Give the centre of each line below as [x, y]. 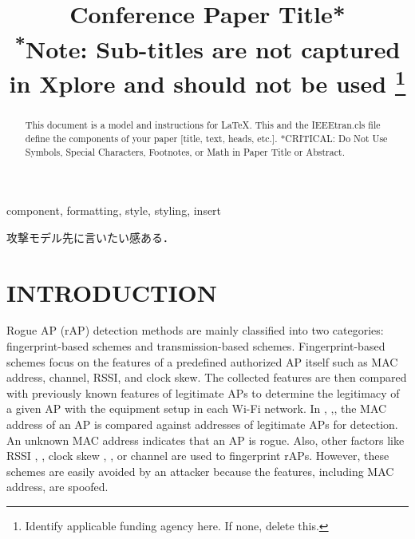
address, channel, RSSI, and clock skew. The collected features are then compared [207, 377]
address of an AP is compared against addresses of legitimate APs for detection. [202, 424]
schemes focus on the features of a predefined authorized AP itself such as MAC [202, 361]
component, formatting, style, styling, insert [114, 210]
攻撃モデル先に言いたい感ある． [90, 237]
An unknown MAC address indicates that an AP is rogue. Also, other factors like [206, 440]
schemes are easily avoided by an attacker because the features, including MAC [200, 471]
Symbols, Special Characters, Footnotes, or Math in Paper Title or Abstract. [185, 151]
